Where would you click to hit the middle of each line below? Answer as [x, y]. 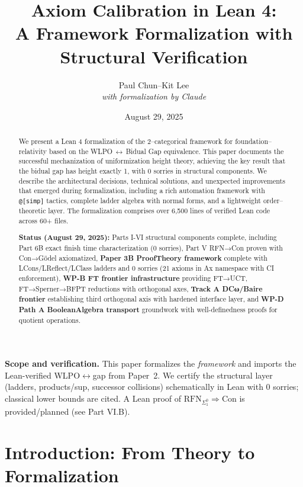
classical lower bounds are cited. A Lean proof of [93, 398]
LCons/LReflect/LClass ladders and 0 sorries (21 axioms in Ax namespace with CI [146, 268]
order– [273, 201]
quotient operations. [49, 320]
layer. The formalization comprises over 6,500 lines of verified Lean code [159, 211]
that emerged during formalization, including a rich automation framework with [142, 190]
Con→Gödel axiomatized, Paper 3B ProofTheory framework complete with [143, 258]
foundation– [253, 141]
